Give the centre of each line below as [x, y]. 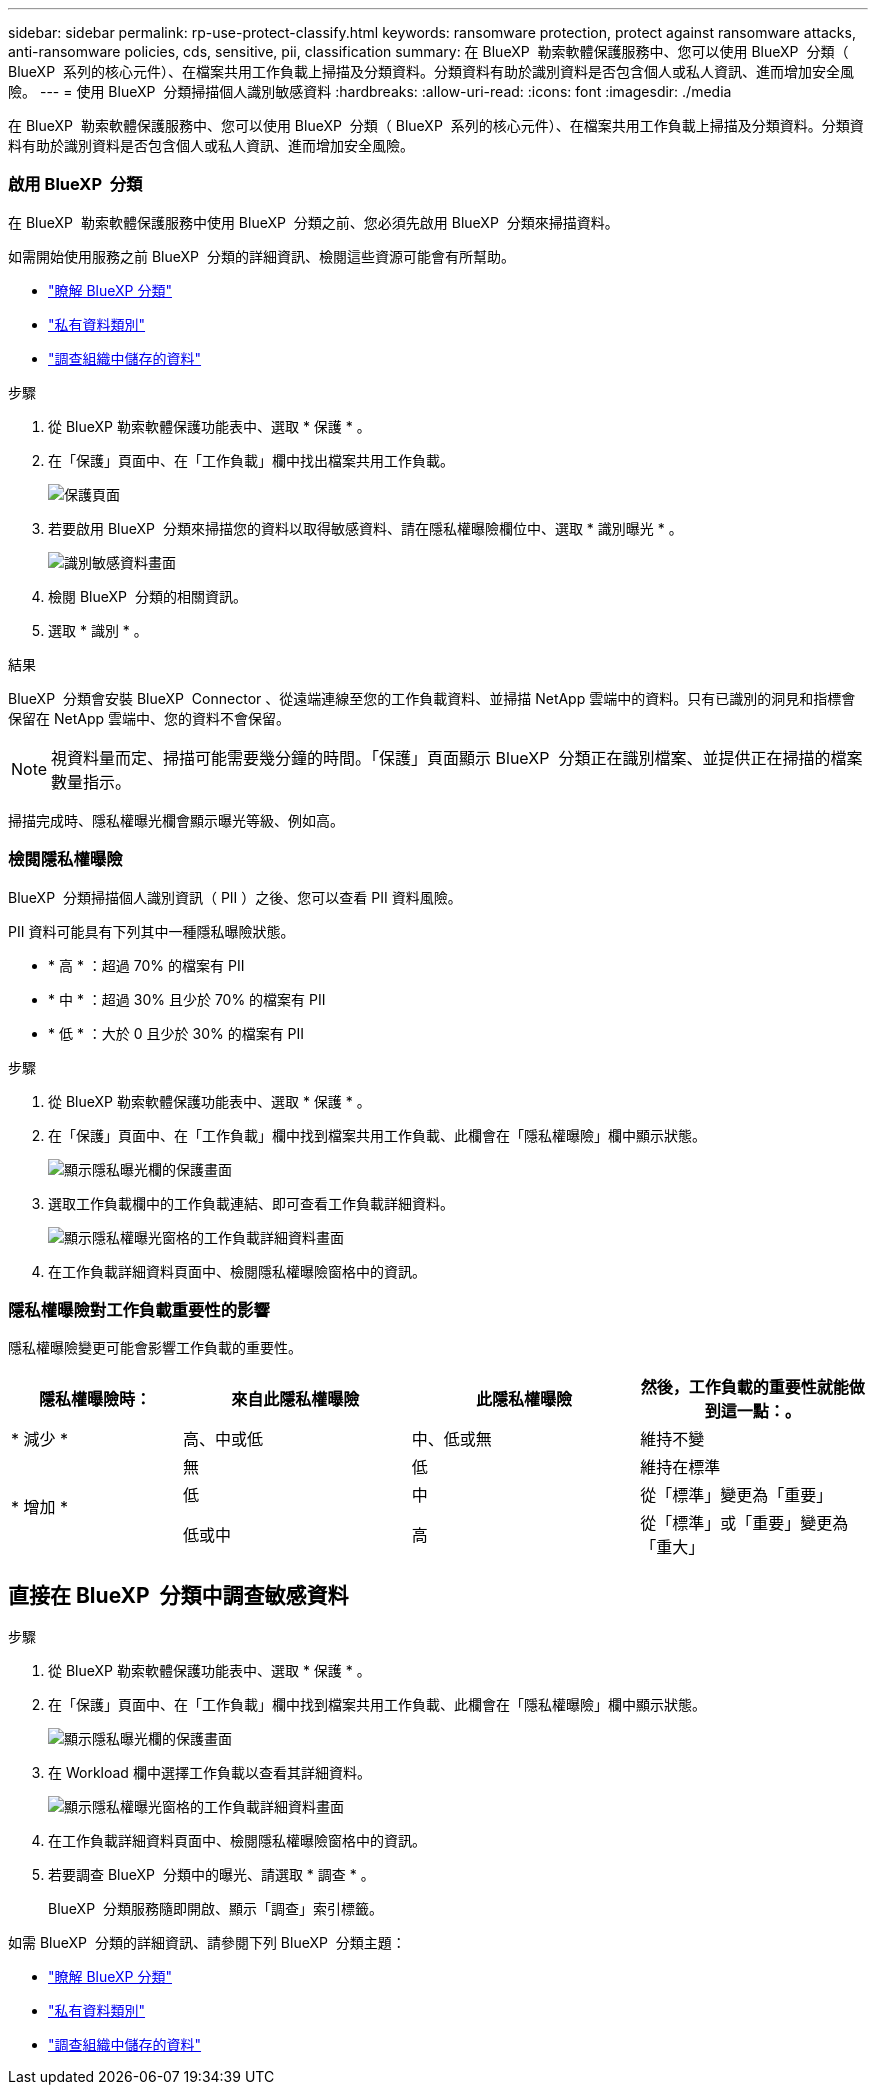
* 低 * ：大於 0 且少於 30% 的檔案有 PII [176, 1033]
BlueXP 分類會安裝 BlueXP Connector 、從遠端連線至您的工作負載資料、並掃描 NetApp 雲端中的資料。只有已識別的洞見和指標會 [432, 698]
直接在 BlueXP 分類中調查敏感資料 [178, 1595]
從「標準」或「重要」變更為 [744, 1523]
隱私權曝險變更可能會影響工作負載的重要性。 [155, 1348]
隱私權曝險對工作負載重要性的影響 [139, 1309]
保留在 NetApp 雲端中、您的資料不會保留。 [149, 718]
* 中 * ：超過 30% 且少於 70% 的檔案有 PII [187, 999]
